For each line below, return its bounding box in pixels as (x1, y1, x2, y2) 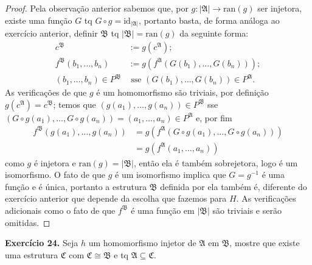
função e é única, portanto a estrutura (5, 180, 147, 193)
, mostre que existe (229, 236, 300, 249)
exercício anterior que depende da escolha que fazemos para (5, 192, 227, 205)
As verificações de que (5, 86, 87, 99)
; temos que (53, 97, 96, 110)
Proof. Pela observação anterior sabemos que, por (5, 2, 189, 14)
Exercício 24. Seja (5, 236, 78, 249)
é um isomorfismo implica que (115, 168, 226, 181)
